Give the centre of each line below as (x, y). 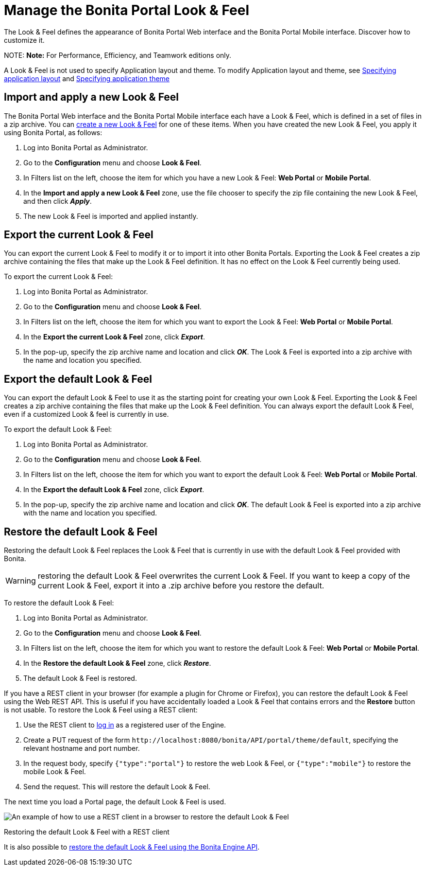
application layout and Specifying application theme (87, 78)
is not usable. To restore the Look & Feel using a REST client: (101, 710)
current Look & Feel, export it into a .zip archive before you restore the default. (181, 586)
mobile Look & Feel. (55, 772)
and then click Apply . (58, 201)
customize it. (24, 40)
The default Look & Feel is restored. (80, 678)
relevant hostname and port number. (82, 748)
